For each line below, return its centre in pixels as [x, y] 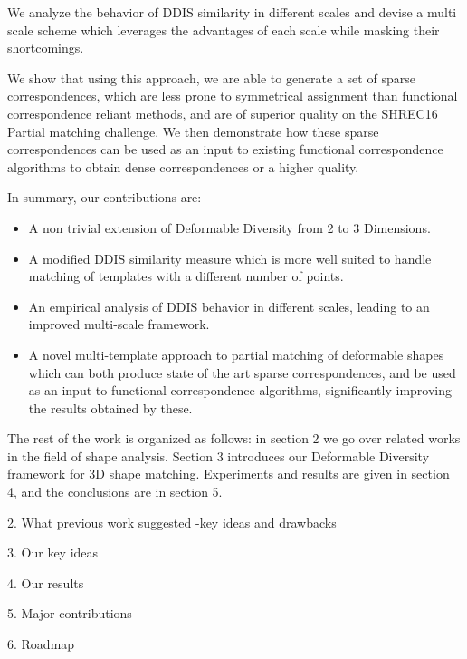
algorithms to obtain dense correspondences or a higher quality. [183, 166]
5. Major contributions [70, 613]
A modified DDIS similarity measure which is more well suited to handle [230, 258]
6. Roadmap [41, 644]
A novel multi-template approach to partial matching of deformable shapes [236, 354]
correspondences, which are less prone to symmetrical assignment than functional [233, 96]
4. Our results [46, 582]
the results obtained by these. [110, 407]
